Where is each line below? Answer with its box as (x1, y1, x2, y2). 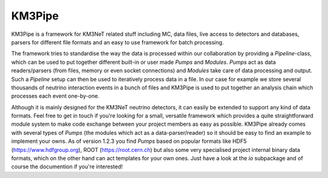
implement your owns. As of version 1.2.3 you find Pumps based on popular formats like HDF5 (11, 137, 247, 145)
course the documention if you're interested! (11, 163, 123, 170)
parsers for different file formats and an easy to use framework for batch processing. (11, 38, 224, 46)
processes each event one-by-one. (11, 92, 100, 100)
